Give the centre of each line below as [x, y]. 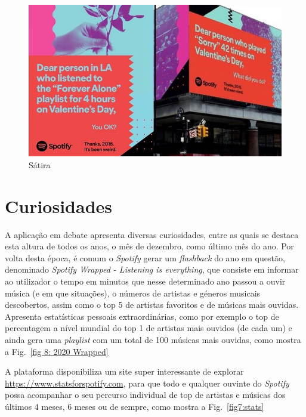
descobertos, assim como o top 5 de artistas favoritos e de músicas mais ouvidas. [152, 305]
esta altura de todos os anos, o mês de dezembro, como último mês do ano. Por [149, 246]
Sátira [40, 164]
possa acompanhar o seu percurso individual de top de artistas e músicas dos [145, 395]
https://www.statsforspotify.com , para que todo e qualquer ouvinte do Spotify [147, 383]
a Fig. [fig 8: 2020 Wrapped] [57, 351]
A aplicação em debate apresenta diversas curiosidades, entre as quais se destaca [152, 234]
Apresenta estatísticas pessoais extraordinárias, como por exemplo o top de [142, 316]
